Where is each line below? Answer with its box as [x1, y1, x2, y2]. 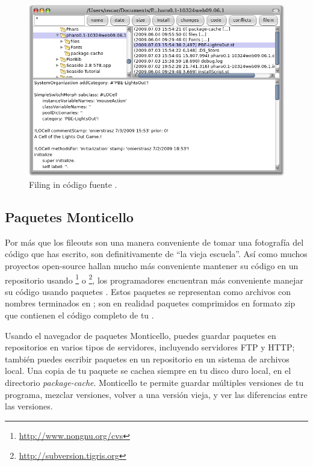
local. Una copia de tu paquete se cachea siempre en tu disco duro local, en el [5, 364, 291, 377]
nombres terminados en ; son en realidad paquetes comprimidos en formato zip [5, 297, 296, 309]
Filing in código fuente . [29, 178, 117, 190]
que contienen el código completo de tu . [5, 308, 154, 321]
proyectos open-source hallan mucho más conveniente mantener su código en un [5, 259, 299, 272]
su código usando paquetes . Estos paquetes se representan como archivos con [5, 285, 291, 297]
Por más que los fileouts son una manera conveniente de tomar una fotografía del [5, 235, 304, 248]
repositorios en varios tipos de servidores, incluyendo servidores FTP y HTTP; [5, 341, 295, 353]
